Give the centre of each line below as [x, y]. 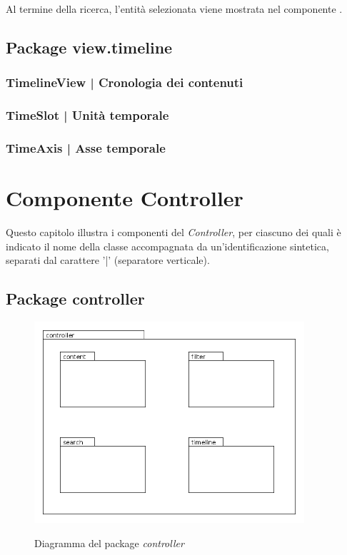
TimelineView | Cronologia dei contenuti [125, 82]
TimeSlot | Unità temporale [87, 115]
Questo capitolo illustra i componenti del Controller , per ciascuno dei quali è [173, 232]
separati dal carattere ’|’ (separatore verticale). [108, 260]
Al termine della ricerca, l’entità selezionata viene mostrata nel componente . [174, 9]
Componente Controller [125, 198]
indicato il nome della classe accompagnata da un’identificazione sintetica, [167, 246]
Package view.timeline [89, 47]
